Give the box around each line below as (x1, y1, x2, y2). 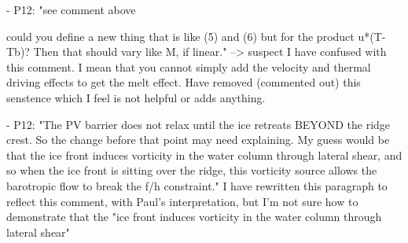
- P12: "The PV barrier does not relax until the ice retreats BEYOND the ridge (6, 116, 391, 132)
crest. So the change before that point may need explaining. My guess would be (6, 131, 390, 148)
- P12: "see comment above (6, 2, 136, 17)
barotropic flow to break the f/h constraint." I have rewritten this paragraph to (6, 177, 388, 193)
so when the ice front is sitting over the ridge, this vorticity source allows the (6, 162, 377, 179)
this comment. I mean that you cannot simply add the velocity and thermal (6, 58, 371, 75)
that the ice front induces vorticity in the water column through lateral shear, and (6, 146, 402, 163)
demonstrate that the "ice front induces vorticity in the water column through (6, 208, 382, 225)
